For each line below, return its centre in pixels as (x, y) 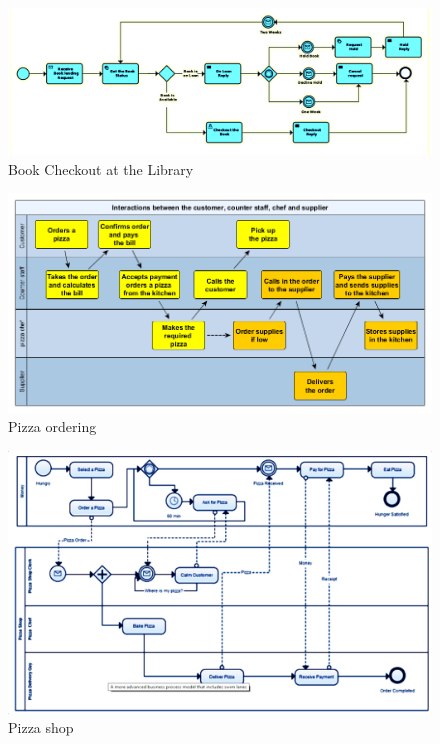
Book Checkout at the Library (101, 168)
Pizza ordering (52, 426)
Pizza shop (41, 727)
